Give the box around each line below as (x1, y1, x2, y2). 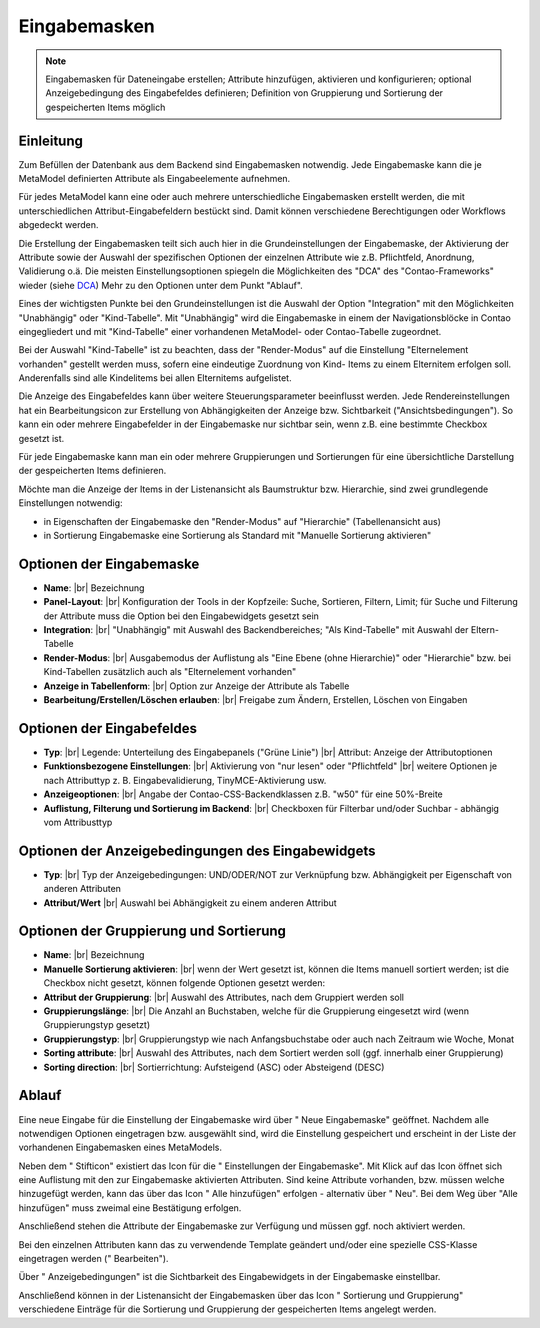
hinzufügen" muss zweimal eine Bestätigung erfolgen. (18, 1201, 242, 1214)
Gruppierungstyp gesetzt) (43, 1019, 151, 1031)
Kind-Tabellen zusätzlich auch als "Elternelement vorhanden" (43, 666, 297, 678)
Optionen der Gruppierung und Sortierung (18, 923, 287, 940)
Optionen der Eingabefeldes (18, 720, 197, 737)
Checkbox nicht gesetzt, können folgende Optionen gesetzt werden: (43, 977, 325, 989)
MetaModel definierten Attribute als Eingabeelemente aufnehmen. (18, 173, 291, 185)
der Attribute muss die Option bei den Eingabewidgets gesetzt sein (43, 610, 320, 622)
